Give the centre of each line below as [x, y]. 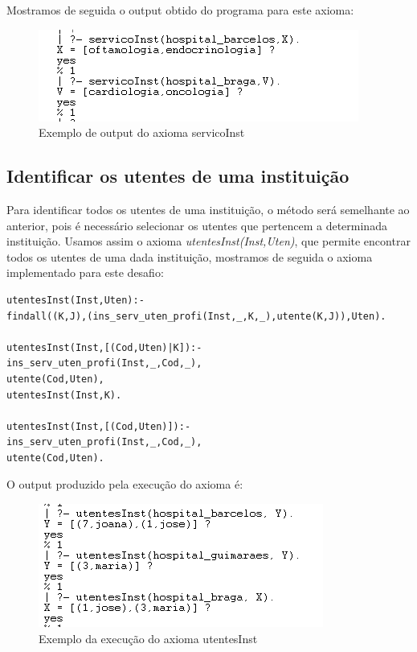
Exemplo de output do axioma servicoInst [142, 132]
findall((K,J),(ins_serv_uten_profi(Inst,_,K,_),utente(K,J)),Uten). [196, 316]
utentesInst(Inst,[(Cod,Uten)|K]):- [104, 347]
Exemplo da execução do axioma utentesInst [148, 638]
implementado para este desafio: [85, 272]
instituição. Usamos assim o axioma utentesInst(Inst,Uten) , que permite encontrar [208, 241]
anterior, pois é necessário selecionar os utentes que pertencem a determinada [197, 225]
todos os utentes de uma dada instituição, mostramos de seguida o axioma [190, 256]
